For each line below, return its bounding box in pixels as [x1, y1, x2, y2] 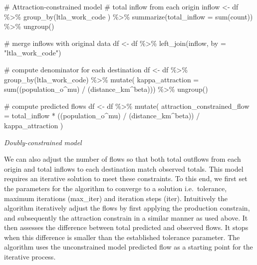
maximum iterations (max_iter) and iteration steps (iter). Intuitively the [4, 193, 228, 203]
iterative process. [4, 252, 56, 262]
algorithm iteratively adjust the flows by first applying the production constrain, [4, 203, 250, 213]
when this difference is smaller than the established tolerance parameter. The [4, 232, 240, 242]
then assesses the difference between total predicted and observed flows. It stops [4, 222, 249, 233]
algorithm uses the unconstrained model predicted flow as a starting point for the [4, 242, 253, 252]
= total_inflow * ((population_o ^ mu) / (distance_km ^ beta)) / [4, 110, 200, 121]
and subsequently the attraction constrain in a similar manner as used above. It [4, 212, 248, 223]
